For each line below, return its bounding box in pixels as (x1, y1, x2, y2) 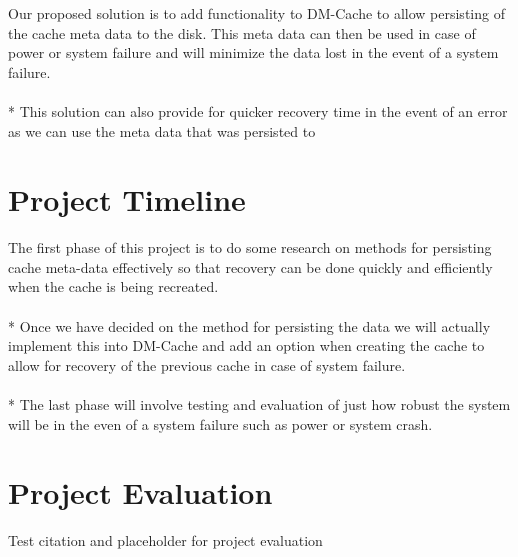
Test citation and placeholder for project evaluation (8, 530, 323, 551)
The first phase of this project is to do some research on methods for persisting (8, 237, 492, 258)
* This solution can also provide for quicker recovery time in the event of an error (8, 100, 508, 121)
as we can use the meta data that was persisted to (8, 120, 316, 141)
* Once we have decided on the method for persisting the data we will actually (8, 315, 491, 336)
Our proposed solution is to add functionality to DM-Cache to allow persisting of (8, 3, 505, 23)
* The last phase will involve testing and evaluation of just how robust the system (8, 394, 511, 415)
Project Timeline (8, 179, 246, 220)
